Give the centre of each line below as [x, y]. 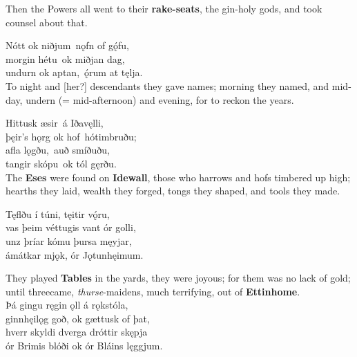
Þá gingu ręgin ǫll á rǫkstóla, [67, 305]
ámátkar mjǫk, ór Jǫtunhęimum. [75, 254]
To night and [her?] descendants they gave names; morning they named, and [167, 85]
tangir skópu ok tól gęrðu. [61, 163]
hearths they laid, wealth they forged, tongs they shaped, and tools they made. [173, 191]
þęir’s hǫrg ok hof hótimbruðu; [71, 136]
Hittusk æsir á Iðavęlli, [55, 123]
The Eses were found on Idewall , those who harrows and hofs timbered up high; [178, 177]
